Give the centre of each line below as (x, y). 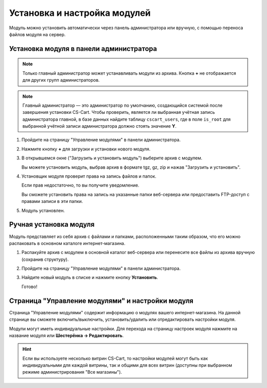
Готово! (29, 287)
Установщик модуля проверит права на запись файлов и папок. (89, 176)
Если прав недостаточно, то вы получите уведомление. (80, 185)
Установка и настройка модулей (80, 13)
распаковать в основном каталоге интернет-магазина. (67, 243)
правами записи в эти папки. (52, 201)
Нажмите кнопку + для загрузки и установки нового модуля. (86, 149)
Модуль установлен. (43, 210)
